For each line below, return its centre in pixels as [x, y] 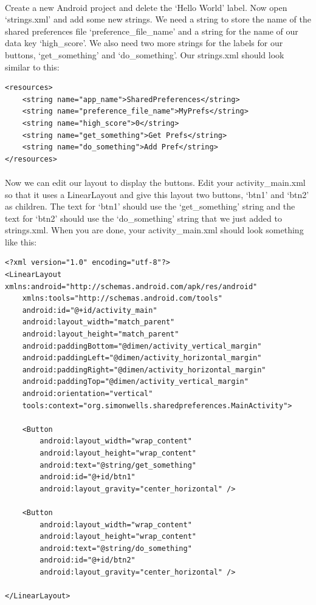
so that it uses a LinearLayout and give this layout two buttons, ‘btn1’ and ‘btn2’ [157, 194]
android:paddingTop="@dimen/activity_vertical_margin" [135, 382]
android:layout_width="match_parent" [98, 322]
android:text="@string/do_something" [116, 548]
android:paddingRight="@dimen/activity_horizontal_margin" [144, 370]
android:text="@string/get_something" [118, 465]
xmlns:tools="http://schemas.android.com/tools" [122, 299]
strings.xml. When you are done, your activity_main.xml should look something [154, 230]
